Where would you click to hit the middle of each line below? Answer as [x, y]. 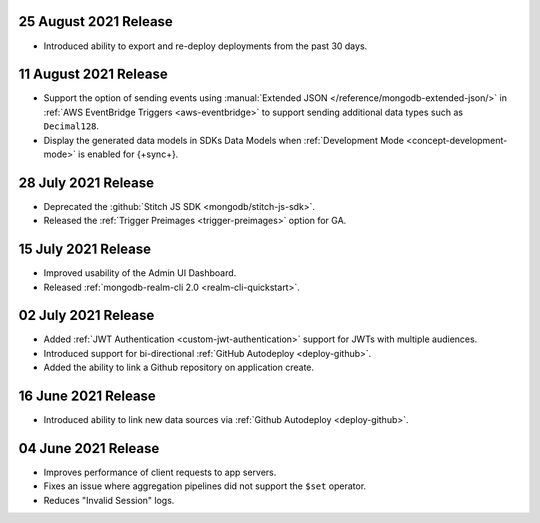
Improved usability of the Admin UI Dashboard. [140, 273]
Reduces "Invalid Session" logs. [109, 500]
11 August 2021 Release [93, 74]
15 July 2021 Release [85, 249]
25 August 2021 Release [96, 21]
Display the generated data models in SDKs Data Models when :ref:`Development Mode [224, 140]
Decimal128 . [71, 126]
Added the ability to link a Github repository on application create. [179, 367]
